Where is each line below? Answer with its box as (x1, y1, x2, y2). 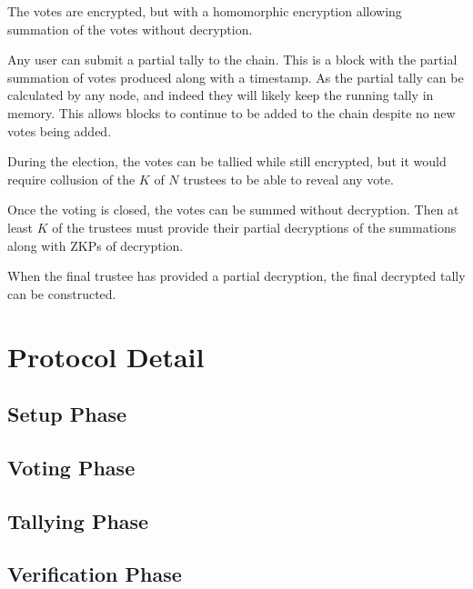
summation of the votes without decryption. (7, 19, 253, 38)
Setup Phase (7, 400, 127, 428)
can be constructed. (7, 284, 116, 303)
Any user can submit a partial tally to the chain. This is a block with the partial (7, 50, 458, 69)
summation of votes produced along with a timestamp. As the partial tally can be (7, 67, 464, 86)
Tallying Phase (7, 506, 149, 534)
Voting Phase (7, 453, 136, 481)
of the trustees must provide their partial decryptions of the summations (52, 217, 457, 236)
